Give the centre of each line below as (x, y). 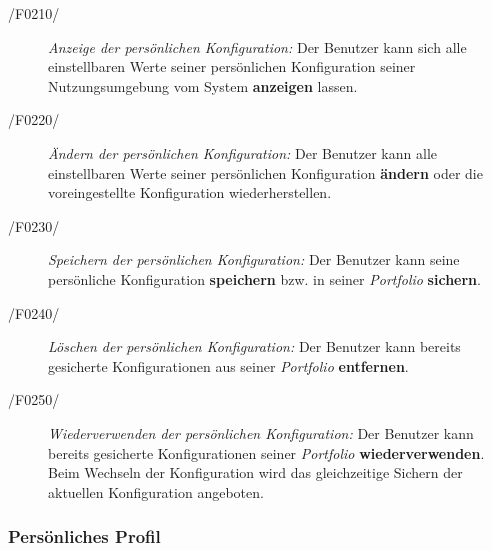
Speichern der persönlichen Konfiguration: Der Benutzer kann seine (254, 259)
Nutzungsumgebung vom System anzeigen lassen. (203, 85)
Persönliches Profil (84, 536)
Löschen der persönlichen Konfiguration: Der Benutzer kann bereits (254, 346)
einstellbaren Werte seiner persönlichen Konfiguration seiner (232, 66)
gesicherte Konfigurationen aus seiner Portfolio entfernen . (228, 365)
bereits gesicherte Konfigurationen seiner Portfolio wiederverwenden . (266, 452)
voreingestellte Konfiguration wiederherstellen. (190, 192)
